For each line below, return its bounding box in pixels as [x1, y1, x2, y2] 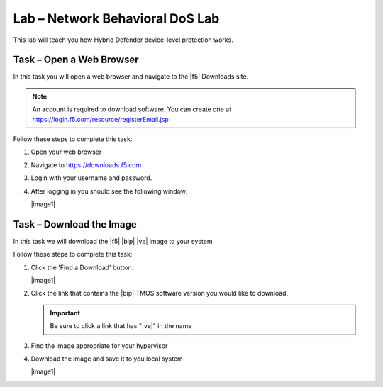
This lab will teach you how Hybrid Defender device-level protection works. [13, 35, 233, 44]
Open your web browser [30, 147, 102, 156]
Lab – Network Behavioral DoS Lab [13, 11, 220, 26]
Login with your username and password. [30, 174, 152, 182]
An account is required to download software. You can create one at [32, 105, 232, 113]
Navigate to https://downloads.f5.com [30, 160, 142, 169]
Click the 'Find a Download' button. [30, 263, 134, 271]
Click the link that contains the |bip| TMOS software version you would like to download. [30, 289, 289, 298]
